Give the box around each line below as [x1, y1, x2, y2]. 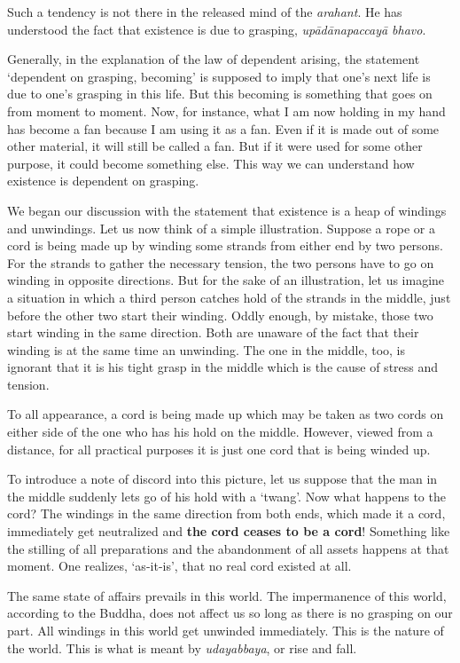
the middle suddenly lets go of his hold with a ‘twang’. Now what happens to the [7, 486, 446, 505]
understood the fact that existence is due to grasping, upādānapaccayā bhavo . [7, 20, 426, 38]
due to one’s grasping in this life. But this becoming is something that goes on [7, 84, 433, 103]
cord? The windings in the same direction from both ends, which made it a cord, [7, 504, 446, 523]
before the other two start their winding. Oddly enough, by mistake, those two [7, 305, 433, 324]
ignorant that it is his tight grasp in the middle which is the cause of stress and [7, 358, 439, 376]
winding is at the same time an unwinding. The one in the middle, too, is [7, 340, 406, 359]
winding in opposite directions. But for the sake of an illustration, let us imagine [7, 271, 445, 289]
